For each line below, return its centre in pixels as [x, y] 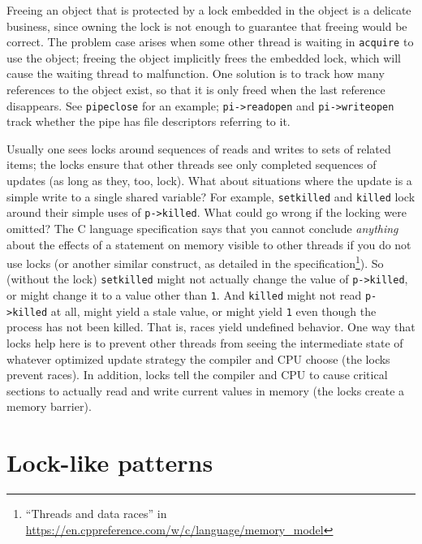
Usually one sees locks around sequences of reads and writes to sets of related [199, 148]
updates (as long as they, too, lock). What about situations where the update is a [209, 181]
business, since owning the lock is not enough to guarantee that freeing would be [207, 26]
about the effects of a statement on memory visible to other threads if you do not [209, 244]
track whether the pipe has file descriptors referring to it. [149, 121]
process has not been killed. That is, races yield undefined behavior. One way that [211, 327]
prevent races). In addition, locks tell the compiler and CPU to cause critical [197, 375]
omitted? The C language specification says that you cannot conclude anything [202, 228]
